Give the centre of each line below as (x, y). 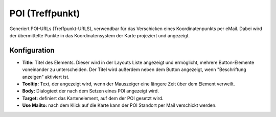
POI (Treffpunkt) (45, 13)
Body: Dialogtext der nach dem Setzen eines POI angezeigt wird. (91, 91)
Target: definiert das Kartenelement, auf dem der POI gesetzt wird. (93, 98)
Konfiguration (32, 50)
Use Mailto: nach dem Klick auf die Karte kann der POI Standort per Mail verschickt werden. (119, 105)
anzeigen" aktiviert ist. (46, 77)
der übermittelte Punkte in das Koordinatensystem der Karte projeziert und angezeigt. (100, 35)
